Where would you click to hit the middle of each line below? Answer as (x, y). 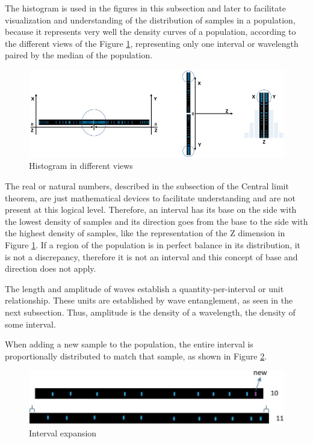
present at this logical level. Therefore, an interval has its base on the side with (151, 209)
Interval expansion (63, 432)
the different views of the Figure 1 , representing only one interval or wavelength (152, 43)
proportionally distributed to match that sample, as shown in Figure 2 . (136, 356)
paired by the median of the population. (79, 55)
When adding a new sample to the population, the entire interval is (129, 344)
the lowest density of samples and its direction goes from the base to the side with (156, 221)
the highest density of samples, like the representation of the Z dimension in (145, 233)
